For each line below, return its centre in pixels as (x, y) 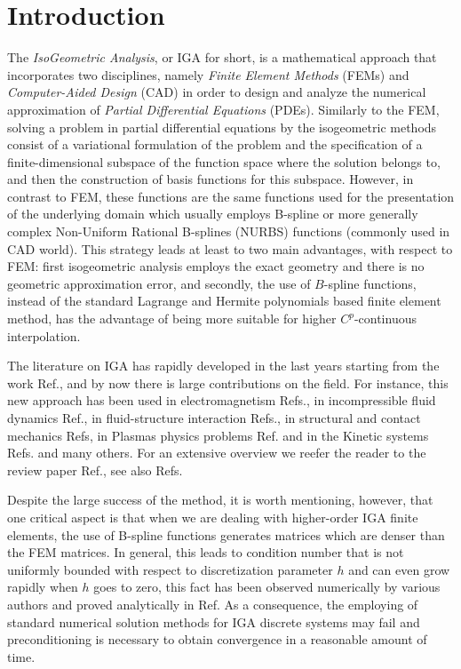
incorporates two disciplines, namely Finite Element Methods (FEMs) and (208, 74)
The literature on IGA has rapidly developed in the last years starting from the (223, 366)
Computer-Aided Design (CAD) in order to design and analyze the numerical (217, 92)
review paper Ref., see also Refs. (95, 470)
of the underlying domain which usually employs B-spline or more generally (213, 214)
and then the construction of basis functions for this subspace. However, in (211, 179)
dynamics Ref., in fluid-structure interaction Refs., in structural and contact (214, 418)
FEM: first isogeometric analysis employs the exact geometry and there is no (216, 266)
